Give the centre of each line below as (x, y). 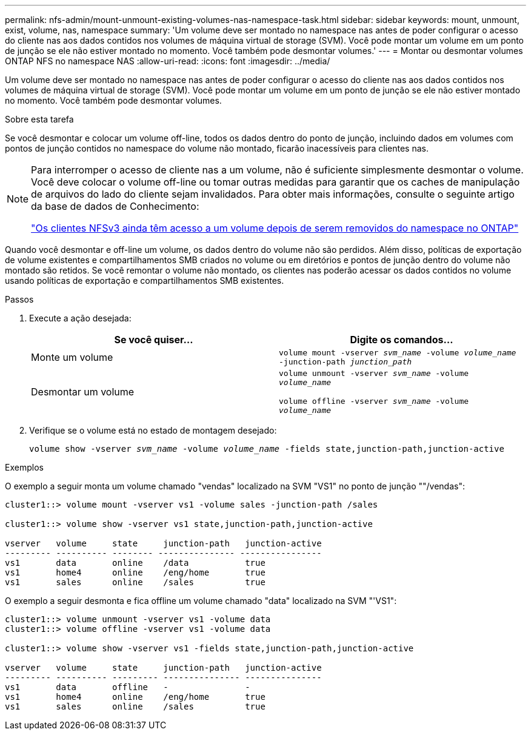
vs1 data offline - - (128, 687)
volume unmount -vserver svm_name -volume (374, 373)
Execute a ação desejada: (80, 318)
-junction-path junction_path (346, 362)
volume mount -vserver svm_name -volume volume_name (398, 353)
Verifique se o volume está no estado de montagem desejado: (153, 430)
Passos (19, 299)
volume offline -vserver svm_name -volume (374, 401)
